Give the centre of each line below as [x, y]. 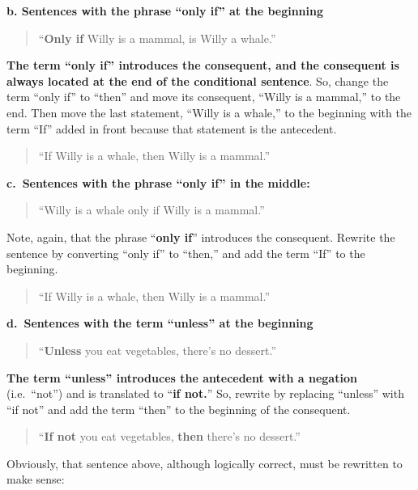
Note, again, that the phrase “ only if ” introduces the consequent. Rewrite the [201, 237]
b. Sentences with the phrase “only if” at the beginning [165, 11]
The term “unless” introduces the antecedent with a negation [182, 377]
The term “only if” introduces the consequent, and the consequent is [203, 65]
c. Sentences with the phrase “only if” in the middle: [158, 182]
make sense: [36, 479]
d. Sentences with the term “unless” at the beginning [160, 323]
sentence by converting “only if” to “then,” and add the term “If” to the [186, 253]
